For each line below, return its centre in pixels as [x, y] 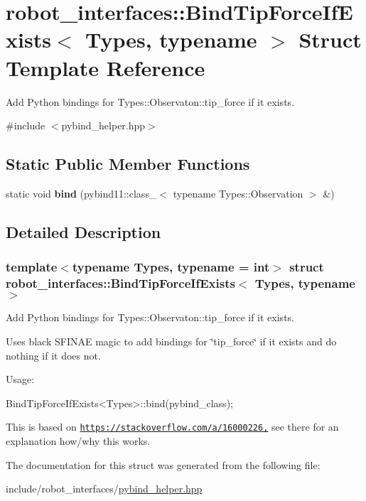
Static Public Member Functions [128, 164]
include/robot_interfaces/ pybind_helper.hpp [104, 489]
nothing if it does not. [53, 355]
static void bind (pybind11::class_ [81, 193]
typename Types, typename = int [171, 267]
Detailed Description [84, 231]
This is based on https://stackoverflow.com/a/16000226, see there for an [172, 427]
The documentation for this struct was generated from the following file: [163, 464]
